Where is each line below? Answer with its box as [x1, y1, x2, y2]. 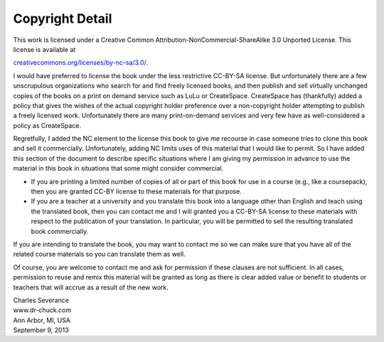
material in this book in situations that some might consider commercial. [13, 164, 224, 173]
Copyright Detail [13, 11, 112, 26]
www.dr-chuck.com [13, 306, 72, 314]
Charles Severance [13, 296, 69, 304]
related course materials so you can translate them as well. [13, 250, 186, 259]
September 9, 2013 [13, 326, 69, 334]
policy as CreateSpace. [13, 121, 82, 129]
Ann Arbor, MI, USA [13, 316, 71, 324]
